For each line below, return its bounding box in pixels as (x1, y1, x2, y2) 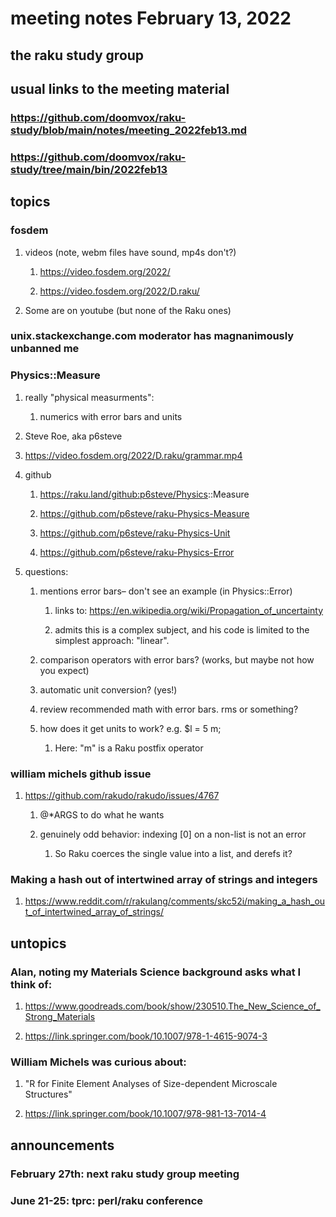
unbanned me (10, 342, 80, 356)
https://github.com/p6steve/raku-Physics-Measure (39, 507, 250, 519)
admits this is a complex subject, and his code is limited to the (54, 623, 310, 636)
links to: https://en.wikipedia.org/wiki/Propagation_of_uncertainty (54, 604, 324, 616)
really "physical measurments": (24, 391, 155, 403)
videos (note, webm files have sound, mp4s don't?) (24, 246, 237, 258)
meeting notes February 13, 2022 (10, 7, 292, 30)
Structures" (24, 1088, 73, 1101)
